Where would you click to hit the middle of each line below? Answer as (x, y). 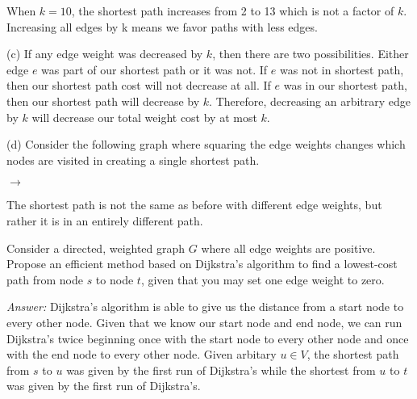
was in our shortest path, (345, 85)
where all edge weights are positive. (288, 248)
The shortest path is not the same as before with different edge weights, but (194, 205)
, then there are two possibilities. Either (311, 54)
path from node (45, 279)
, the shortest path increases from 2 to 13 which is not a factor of (233, 10)
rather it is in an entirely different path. (105, 220)
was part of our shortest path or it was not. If (154, 69)
